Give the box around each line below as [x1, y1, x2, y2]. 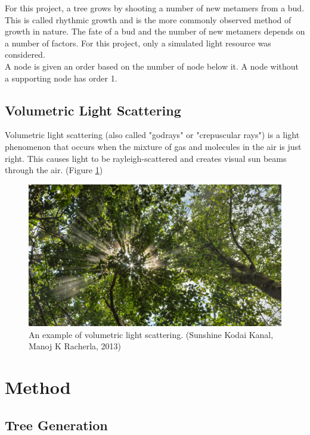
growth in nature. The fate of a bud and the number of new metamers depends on [5, 25, 305, 37]
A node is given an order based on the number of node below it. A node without [5, 60, 299, 72]
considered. [5, 48, 45, 61]
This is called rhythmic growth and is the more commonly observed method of [5, 13, 292, 26]
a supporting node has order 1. [5, 71, 117, 84]
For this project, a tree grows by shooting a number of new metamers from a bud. [5, 2, 305, 14]
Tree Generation [5, 415, 108, 434]
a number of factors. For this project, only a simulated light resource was [5, 36, 271, 49]
